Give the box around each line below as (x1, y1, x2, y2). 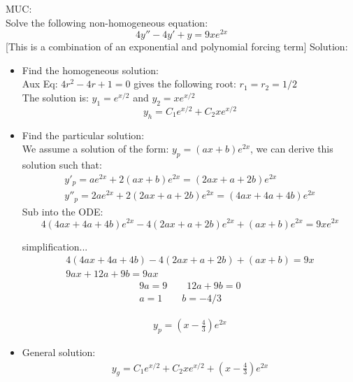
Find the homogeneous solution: (22, 62, 159, 77)
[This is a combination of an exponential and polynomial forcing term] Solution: (6, 39, 348, 54)
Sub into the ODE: (22, 204, 103, 218)
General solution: (22, 345, 96, 360)
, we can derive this (250, 141, 333, 156)
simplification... (22, 239, 88, 253)
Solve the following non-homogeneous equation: (6, 15, 208, 29)
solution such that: (22, 157, 102, 172)
